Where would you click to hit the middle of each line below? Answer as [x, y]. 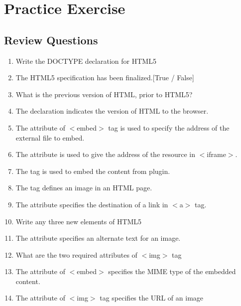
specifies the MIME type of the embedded [172, 271]
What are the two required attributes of [76, 254]
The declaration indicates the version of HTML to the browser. [112, 111]
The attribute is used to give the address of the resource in [106, 154]
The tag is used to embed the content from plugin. [93, 171]
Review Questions [51, 40]
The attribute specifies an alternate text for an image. [98, 238]
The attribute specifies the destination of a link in [92, 204]
